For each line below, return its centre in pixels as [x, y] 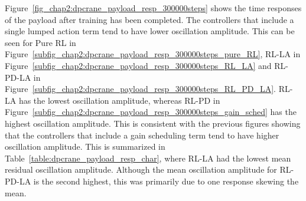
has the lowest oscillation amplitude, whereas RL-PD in [119, 100]
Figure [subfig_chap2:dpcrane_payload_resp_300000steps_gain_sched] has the [151, 112]
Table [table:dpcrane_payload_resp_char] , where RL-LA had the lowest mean [148, 158]
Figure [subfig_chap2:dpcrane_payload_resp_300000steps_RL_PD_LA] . [141, 89]
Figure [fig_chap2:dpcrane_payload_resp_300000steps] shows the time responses [153, 8]
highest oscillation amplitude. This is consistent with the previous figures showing [153, 123]
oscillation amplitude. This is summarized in [85, 146]
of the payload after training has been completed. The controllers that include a [149, 19]
